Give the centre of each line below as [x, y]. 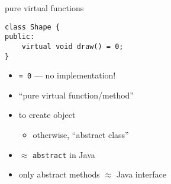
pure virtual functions [44, 8]
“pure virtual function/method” [76, 95]
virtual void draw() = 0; [72, 46]
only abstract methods [59, 174]
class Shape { [33, 27]
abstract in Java [64, 154]
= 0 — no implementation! [67, 75]
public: [20, 37]
